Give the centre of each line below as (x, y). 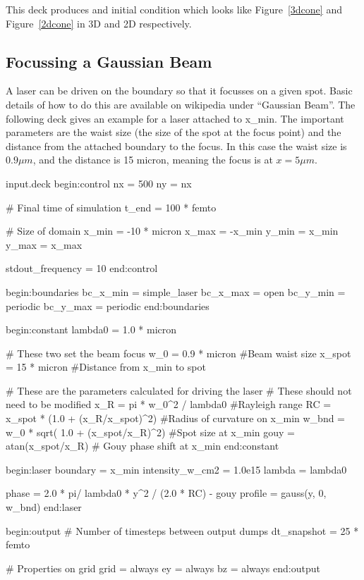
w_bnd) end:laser (44, 507)
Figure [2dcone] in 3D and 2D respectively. (99, 23)
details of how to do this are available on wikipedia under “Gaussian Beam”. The (181, 104)
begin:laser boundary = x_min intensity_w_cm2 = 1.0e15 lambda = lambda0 (176, 469)
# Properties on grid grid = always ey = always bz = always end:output (163, 568)
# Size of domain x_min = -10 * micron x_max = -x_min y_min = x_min (172, 231)
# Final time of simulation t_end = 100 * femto (111, 207)
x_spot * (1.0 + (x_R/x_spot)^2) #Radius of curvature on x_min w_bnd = (176, 418)
